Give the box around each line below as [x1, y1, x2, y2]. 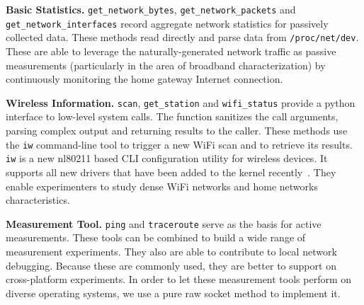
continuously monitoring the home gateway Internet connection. [6, 71, 283, 86]
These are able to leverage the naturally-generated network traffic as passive [6, 43, 336, 58]
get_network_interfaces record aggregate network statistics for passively [6, 16, 329, 30]
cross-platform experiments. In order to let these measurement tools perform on [6, 272, 352, 287]
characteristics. [6, 192, 70, 207]
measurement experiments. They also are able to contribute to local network [6, 243, 337, 258]
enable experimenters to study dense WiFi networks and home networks [6, 178, 318, 193]
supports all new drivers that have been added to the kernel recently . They [6, 164, 336, 179]
